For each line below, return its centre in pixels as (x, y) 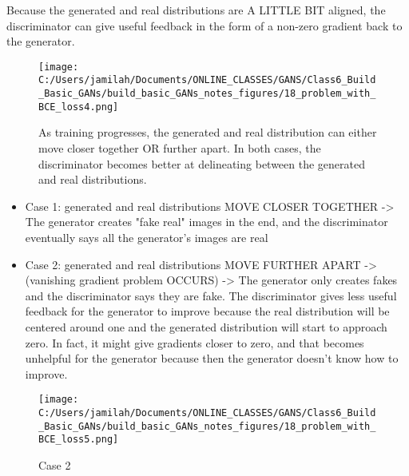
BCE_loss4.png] (79, 107)
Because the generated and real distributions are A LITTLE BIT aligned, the (196, 10)
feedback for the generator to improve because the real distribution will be (207, 311)
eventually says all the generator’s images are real (147, 237)
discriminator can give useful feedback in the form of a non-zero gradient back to (204, 25)
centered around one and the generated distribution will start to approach (206, 326)
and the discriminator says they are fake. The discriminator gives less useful (211, 295)
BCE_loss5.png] (79, 440)
